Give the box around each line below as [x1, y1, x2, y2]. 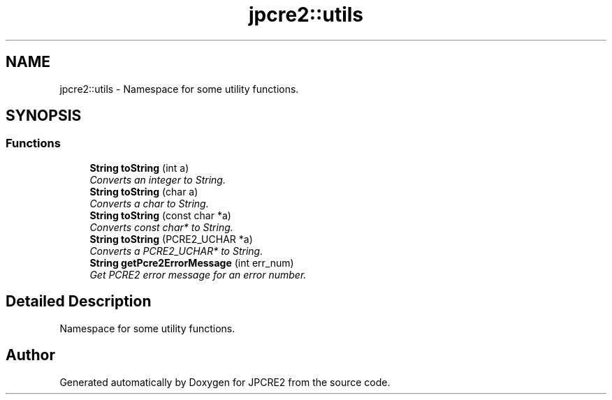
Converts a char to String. [89, 197, 209, 209]
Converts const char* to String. [89, 221, 233, 233]
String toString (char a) [89, 185, 198, 198]
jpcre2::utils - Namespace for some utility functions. [59, 82, 299, 95]
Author [6, 346, 55, 364]
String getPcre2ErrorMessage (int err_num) [89, 256, 294, 269]
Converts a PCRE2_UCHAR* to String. [89, 244, 263, 257]
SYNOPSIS [6, 107, 82, 125]
